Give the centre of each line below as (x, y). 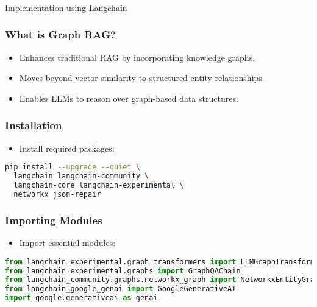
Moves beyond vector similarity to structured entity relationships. (142, 78)
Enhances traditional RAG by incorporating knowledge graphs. (137, 57)
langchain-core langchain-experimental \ (99, 185)
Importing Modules (54, 220)
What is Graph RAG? (60, 34)
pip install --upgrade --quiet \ (73, 167)
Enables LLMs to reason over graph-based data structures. (129, 98)
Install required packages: (67, 148)
